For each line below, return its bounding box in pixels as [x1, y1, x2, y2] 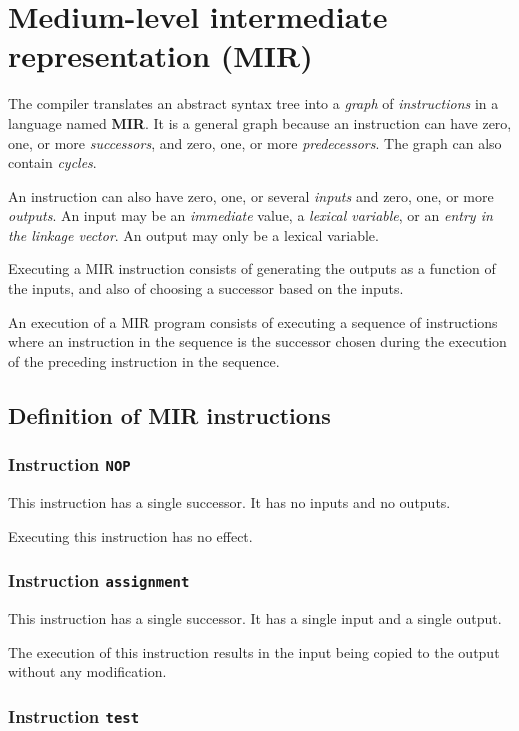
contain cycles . [8, 152, 97, 173]
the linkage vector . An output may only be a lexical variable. [8, 224, 379, 245]
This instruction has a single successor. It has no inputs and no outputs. [8, 492, 451, 512]
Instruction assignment [8, 568, 190, 593]
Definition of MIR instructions [8, 399, 331, 430]
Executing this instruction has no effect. [8, 525, 253, 546]
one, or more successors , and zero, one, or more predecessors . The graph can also [8, 132, 502, 153]
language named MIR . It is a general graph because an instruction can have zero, [8, 112, 512, 133]
